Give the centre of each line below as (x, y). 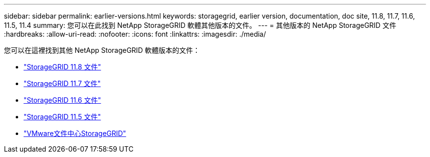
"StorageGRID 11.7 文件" (62, 83)
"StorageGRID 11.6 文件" (62, 100)
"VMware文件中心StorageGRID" (75, 133)
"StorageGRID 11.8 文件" (62, 67)
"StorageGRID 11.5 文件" (62, 117)
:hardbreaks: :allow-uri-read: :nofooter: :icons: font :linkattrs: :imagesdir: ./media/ (135, 34)
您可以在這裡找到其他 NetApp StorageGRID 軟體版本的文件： (102, 50)
